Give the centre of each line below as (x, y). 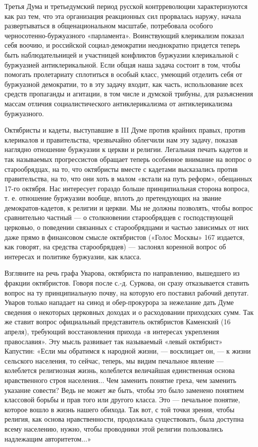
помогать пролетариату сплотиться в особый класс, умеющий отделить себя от (124, 74)
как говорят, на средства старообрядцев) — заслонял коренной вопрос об (115, 247)
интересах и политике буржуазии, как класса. (73, 256)
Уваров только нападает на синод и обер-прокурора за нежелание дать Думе (119, 302)
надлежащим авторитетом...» (48, 438)
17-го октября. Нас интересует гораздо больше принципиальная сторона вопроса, (127, 188)
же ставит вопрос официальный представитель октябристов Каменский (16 (118, 322)
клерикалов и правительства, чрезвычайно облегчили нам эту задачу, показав (121, 139)
